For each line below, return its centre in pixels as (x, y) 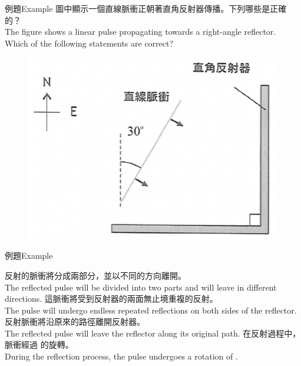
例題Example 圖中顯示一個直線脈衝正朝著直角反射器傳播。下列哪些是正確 (146, 8)
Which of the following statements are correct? (89, 43)
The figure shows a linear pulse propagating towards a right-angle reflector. (140, 32)
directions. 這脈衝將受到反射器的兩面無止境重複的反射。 (111, 299)
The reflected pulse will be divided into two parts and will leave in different (141, 287)
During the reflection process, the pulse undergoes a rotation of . (121, 356)
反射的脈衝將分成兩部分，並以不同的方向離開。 (95, 275)
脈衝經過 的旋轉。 (39, 344)
